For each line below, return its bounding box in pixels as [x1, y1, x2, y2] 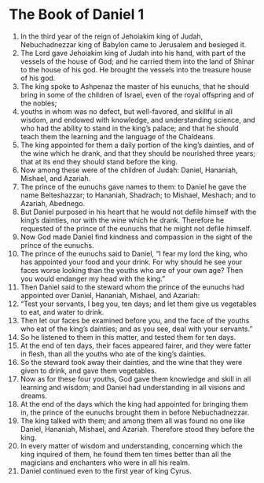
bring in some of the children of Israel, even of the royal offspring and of [20, 90, 255, 99]
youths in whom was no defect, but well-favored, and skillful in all [20, 106, 233, 116]
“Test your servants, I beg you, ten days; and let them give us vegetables [20, 299, 257, 308]
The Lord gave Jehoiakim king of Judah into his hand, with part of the [20, 48, 246, 57]
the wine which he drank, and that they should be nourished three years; [20, 148, 256, 158]
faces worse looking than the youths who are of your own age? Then [20, 265, 244, 275]
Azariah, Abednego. [20, 198, 86, 208]
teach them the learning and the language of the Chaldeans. [20, 131, 215, 141]
